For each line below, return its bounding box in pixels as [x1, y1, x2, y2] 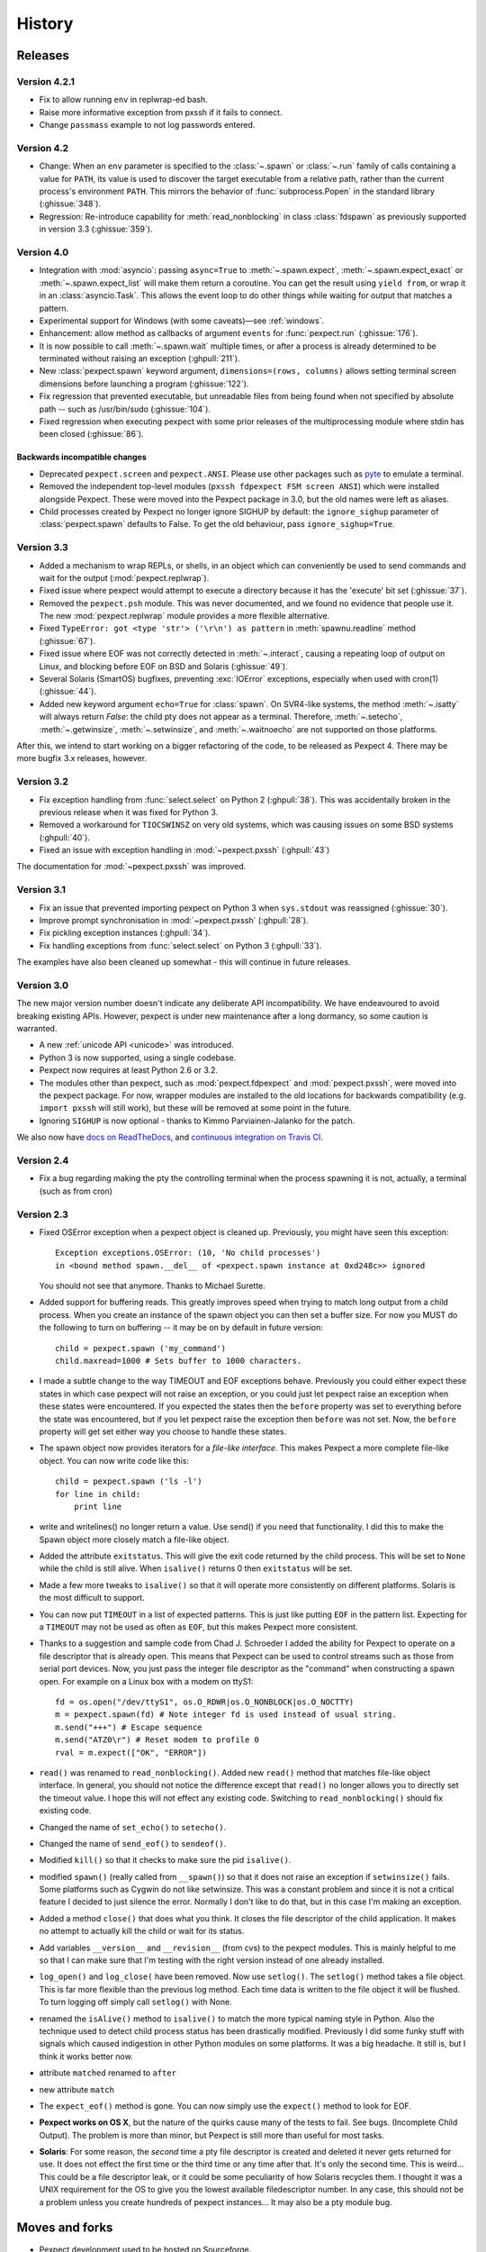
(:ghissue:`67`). [39, 635, 96, 646]
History [16, 14, 74, 33]
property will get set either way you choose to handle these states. [39, 1426, 287, 1437]
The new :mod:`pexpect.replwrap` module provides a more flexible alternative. [39, 611, 330, 622]
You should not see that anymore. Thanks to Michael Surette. [39, 1280, 265, 1292]
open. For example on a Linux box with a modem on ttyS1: [39, 1675, 254, 1686]
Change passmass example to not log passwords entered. [39, 120, 256, 131]
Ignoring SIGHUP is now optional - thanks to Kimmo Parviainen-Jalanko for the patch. [39, 1115, 355, 1126]
